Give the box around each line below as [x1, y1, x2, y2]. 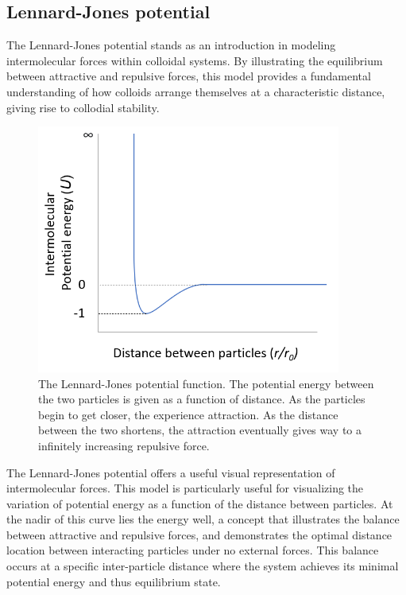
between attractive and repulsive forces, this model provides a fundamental [6, 68, 371, 84]
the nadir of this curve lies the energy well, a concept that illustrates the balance [6, 511, 400, 527]
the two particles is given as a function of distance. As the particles [38, 391, 365, 407]
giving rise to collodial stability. [6, 99, 160, 115]
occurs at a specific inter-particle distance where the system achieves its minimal [6, 558, 399, 574]
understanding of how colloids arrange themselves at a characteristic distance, [6, 83, 385, 99]
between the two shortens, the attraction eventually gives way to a [38, 422, 362, 438]
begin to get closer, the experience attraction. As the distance [38, 406, 338, 422]
